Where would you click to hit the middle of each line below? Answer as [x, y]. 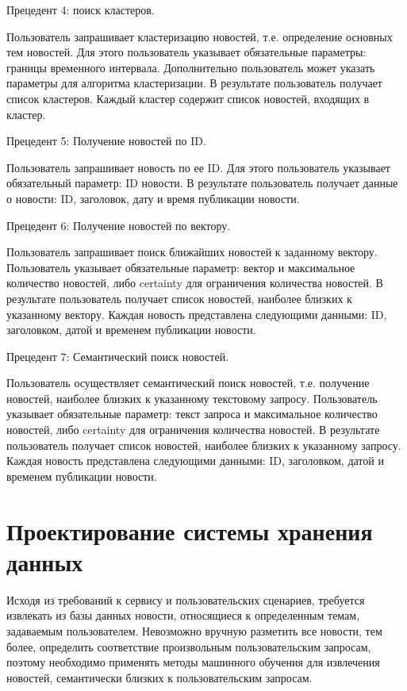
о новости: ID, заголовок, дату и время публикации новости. [153, 198]
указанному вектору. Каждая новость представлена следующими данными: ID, [197, 314]
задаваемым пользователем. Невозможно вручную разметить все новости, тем [194, 630]
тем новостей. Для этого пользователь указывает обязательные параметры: [186, 52]
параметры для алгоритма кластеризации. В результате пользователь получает [194, 83]
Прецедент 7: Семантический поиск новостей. [118, 356]
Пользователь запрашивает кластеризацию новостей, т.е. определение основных [200, 36]
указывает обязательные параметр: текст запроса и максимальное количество [192, 414]
